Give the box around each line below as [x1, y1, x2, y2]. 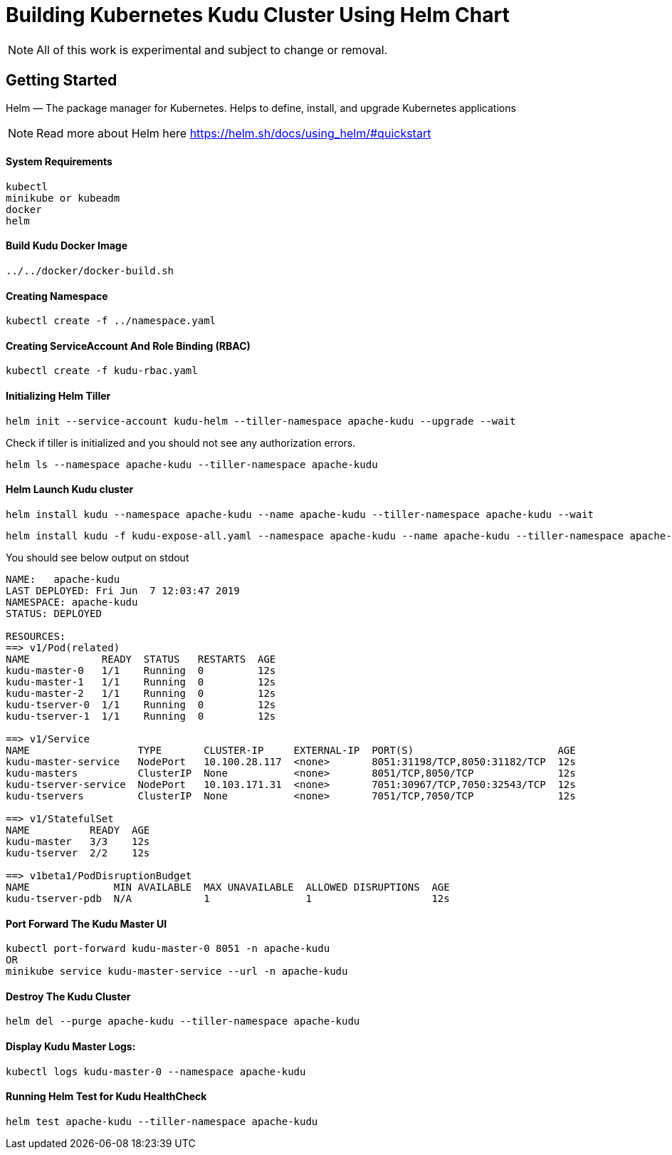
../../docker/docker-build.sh [6, 265, 174, 277]
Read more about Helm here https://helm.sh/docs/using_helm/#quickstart [36, 125, 431, 140]
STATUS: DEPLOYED [6, 607, 102, 619]
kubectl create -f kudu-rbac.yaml [6, 365, 198, 377]
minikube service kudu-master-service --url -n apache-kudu [6, 965, 348, 978]
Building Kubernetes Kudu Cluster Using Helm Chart [6, 3, 510, 27]
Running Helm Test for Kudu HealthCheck [6, 1090, 207, 1103]
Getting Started [6, 71, 117, 90]
